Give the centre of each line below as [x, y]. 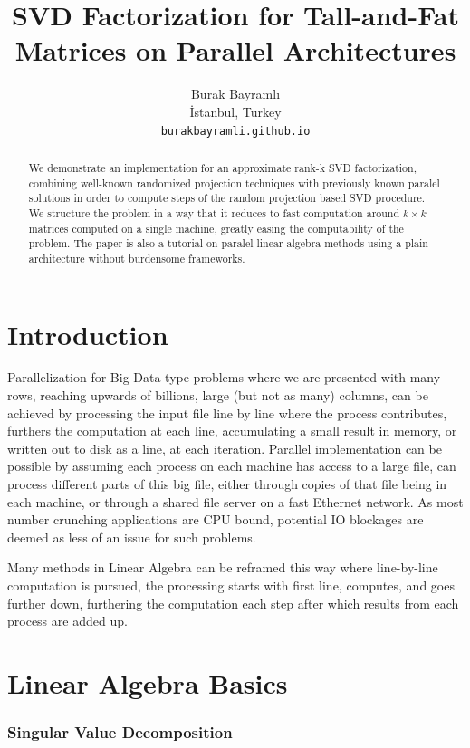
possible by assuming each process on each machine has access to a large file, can [232, 466]
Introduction [88, 334]
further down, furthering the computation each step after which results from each [233, 603]
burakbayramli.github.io [235, 131]
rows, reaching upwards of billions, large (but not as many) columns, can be [218, 395]
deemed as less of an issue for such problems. [132, 537]
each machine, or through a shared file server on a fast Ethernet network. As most [235, 501]
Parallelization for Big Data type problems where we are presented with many [224, 377]
